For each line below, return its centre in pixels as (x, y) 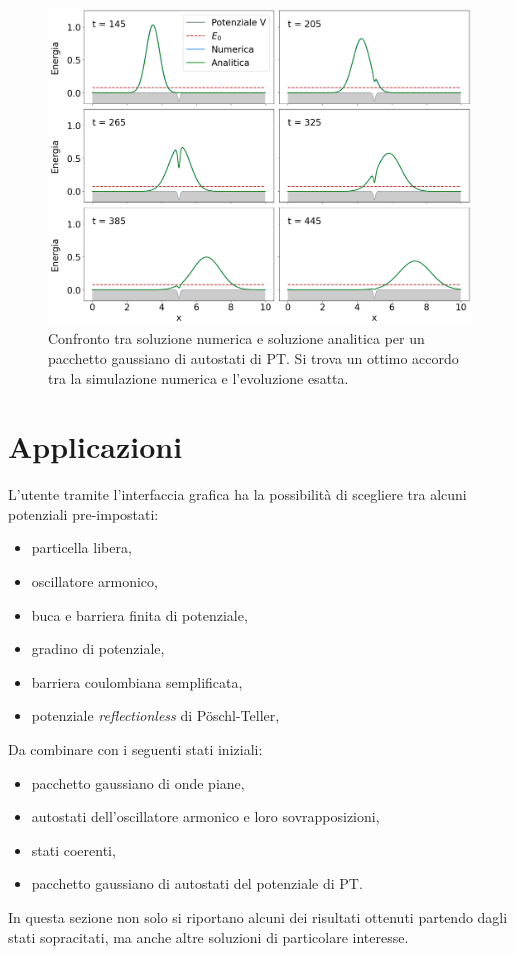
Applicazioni (95, 446)
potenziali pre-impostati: (83, 513)
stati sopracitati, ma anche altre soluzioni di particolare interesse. (208, 936)
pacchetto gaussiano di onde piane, (138, 782)
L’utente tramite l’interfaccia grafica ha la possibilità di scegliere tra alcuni (237, 494)
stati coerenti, (73, 849)
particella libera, (81, 547)
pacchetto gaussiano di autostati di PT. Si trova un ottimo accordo (253, 357)
